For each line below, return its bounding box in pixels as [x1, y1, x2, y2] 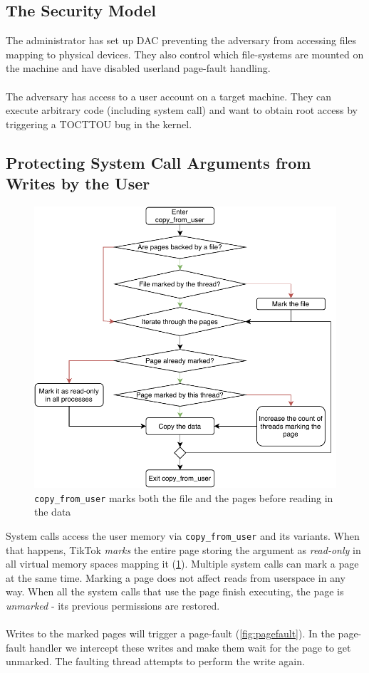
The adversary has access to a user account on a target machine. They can [6, 88, 332, 103]
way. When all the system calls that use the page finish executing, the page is [6, 584, 344, 599]
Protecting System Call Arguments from [6, 151, 311, 173]
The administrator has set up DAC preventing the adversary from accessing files [6, 33, 357, 48]
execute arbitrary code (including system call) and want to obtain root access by [6, 103, 358, 118]
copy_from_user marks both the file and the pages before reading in [34, 490, 333, 505]
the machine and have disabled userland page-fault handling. [6, 61, 271, 75]
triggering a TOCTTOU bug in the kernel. [6, 116, 192, 131]
